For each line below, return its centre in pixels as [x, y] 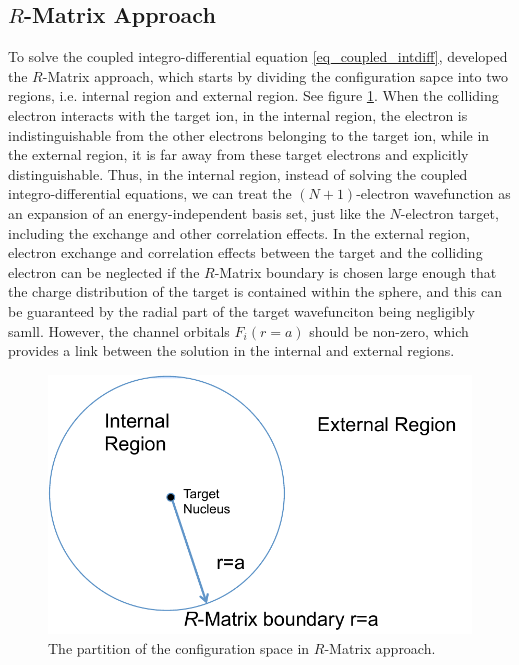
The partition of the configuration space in [179, 648]
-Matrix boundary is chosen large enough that [355, 271]
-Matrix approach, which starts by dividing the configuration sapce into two [275, 75]
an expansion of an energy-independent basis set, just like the [196, 212]
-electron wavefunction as [433, 193]
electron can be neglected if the [104, 271]
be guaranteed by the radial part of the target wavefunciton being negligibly [241, 310]
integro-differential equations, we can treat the [150, 193]
